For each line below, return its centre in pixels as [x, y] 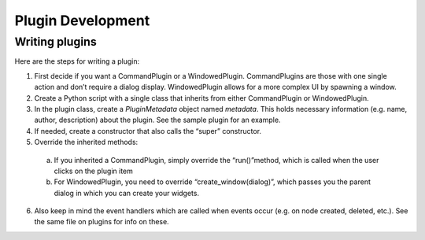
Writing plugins [56, 42]
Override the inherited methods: [86, 142]
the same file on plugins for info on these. [102, 222]
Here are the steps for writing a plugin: [77, 61]
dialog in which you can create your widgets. [127, 193]
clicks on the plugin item [94, 171]
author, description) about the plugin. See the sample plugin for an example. [157, 120]
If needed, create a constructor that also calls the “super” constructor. [148, 131]
